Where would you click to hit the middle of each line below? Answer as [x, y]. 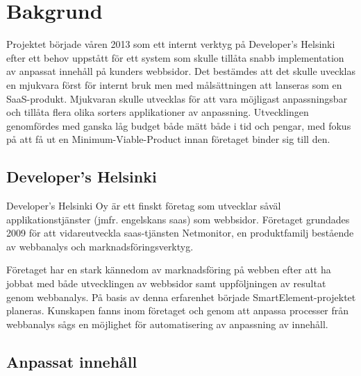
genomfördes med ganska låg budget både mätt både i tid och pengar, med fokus [179, 125]
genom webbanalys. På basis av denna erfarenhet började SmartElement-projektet [181, 297]
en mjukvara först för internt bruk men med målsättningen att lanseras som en [174, 84]
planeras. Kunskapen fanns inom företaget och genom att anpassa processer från [178, 310]
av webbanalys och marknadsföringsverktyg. [100, 246]
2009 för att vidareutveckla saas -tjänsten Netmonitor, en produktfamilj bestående [180, 233]
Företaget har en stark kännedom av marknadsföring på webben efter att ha [169, 270]
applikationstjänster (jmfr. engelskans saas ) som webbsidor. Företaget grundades [178, 219]
